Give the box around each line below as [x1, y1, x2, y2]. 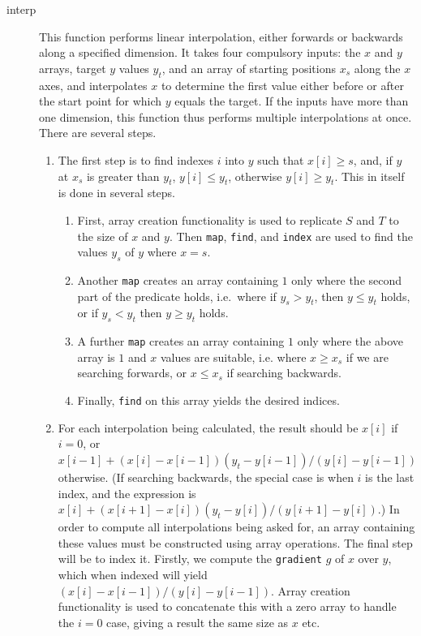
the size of [77, 227, 128, 244]
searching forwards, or [77, 364, 187, 381]
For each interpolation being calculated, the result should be [58, 419, 359, 436]
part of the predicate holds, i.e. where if [77, 287, 277, 304]
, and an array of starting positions [161, 59, 337, 76]
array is [77, 348, 115, 365]
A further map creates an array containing [77, 333, 285, 350]
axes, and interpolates [39, 76, 148, 93]
